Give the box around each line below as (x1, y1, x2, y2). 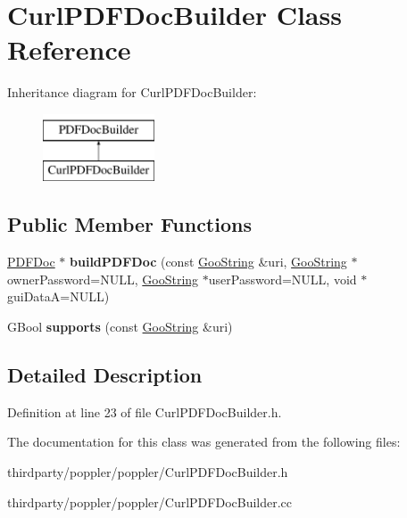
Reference (7, 31, 131, 68)
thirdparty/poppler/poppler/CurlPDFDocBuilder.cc (7, 492, 293, 511)
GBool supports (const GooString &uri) (7, 317, 233, 336)
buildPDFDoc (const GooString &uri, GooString (70, 252, 347, 271)
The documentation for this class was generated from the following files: (7, 432, 401, 451)
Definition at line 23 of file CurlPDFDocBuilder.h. (7, 402, 282, 421)
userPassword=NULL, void (208, 269, 357, 288)
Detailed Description (7, 361, 203, 389)
